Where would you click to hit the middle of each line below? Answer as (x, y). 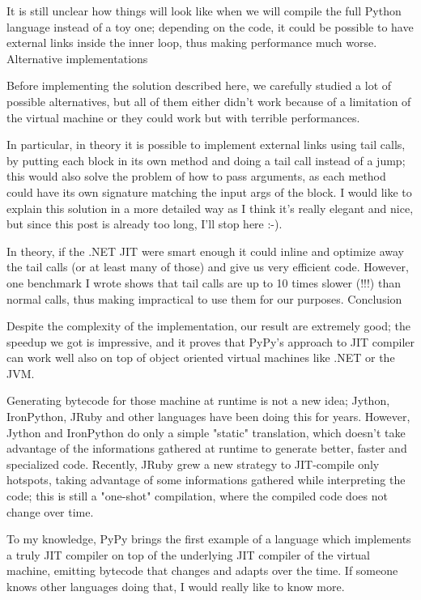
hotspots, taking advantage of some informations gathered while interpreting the (206, 480)
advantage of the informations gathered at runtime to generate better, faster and (207, 448)
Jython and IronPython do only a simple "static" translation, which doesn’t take (206, 432)
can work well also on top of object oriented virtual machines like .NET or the (201, 357)
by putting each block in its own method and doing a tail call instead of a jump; (206, 160)
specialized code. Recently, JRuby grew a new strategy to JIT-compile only (193, 464)
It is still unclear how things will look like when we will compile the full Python (204, 11)
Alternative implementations (77, 58)
